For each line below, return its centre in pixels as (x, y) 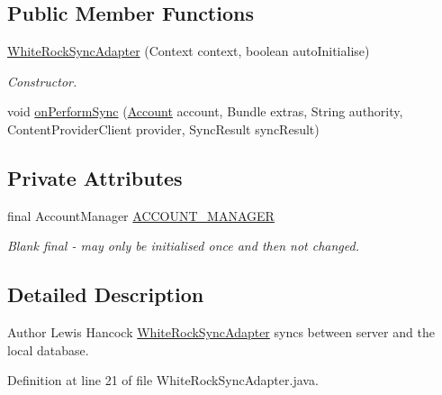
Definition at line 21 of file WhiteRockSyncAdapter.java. (163, 380)
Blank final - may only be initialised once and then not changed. (183, 246)
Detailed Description (106, 294)
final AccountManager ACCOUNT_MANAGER (141, 215)
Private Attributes (95, 177)
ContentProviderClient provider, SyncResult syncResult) (163, 129)
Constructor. (42, 81)
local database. (48, 349)
